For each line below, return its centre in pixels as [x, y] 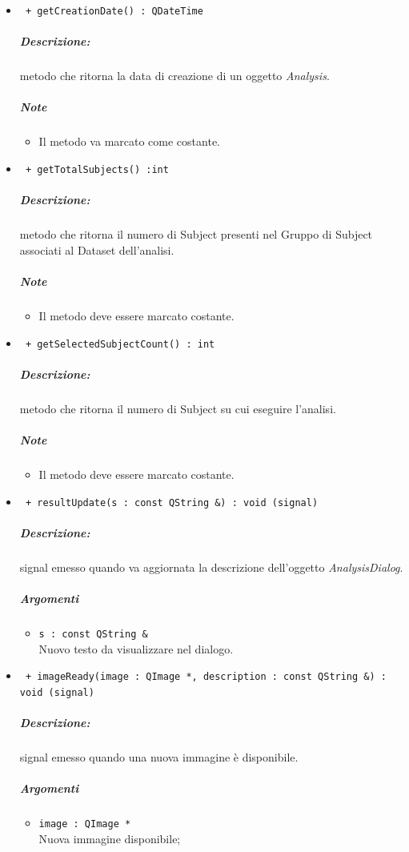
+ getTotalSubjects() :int [97, 169]
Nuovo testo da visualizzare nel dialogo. [136, 648]
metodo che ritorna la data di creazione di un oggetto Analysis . [174, 76]
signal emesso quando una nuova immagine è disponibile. [159, 757]
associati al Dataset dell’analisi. [97, 249]
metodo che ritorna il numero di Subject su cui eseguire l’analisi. [178, 408]
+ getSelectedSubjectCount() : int [120, 344]
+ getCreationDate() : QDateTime [114, 11]
